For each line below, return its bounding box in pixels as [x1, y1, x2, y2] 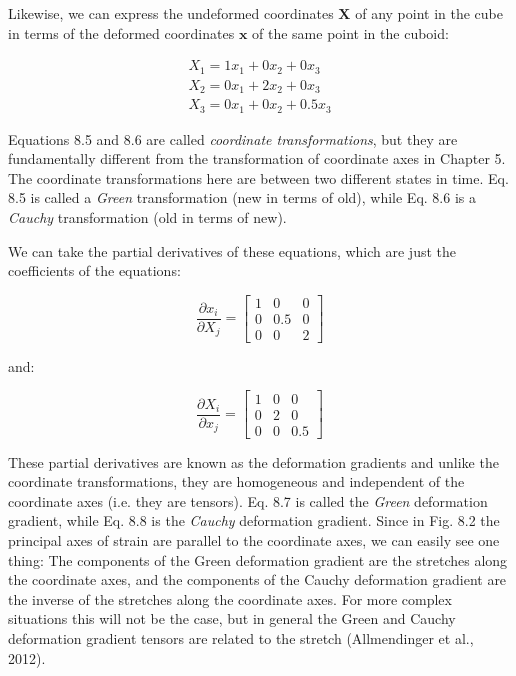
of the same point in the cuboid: [252, 22, 449, 43]
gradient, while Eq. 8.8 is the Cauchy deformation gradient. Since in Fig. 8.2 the [8, 510, 500, 531]
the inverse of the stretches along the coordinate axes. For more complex [8, 588, 452, 609]
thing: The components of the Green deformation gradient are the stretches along [8, 549, 508, 570]
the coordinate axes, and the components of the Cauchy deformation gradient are [8, 569, 507, 590]
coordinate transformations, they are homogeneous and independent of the [8, 471, 465, 492]
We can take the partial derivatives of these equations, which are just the [8, 240, 457, 261]
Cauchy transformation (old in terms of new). [8, 207, 287, 228]
